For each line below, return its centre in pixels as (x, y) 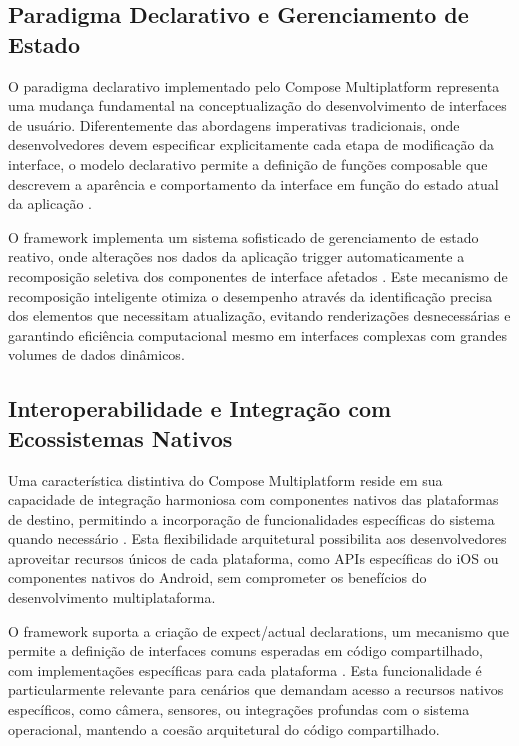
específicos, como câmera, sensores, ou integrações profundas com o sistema (239, 709)
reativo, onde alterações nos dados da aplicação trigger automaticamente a (236, 256)
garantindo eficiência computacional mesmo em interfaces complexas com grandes (257, 334)
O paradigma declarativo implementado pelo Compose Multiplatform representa (254, 85)
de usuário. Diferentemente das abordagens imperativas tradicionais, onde (234, 124)
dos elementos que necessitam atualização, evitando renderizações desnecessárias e (259, 315)
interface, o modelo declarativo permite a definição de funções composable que (248, 163)
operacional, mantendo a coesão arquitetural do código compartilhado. (224, 728)
